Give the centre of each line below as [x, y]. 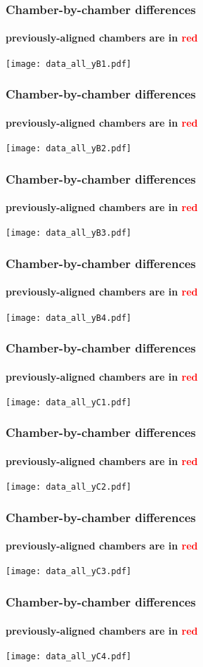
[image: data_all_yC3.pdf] [68, 572]
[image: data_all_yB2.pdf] [68, 148]
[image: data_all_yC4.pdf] [68, 656]
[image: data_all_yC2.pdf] [68, 487]
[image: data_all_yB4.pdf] [68, 318]
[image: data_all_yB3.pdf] [68, 233]
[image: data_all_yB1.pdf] [68, 64]
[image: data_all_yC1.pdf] [68, 402]
